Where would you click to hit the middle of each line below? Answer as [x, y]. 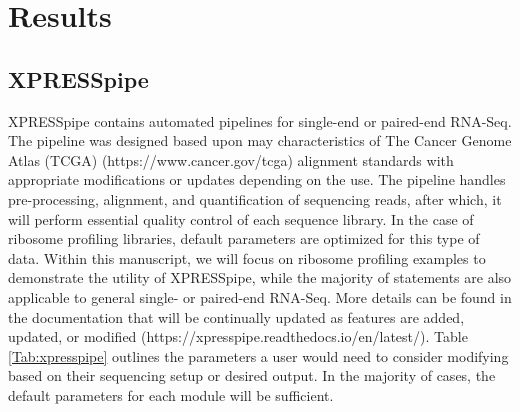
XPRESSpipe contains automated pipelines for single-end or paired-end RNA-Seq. [260, 120]
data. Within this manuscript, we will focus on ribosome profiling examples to [247, 257]
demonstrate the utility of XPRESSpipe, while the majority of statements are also [260, 277]
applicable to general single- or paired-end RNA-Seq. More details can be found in [260, 296]
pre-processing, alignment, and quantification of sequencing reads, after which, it [255, 198]
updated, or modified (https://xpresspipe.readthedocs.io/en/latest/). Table [238, 336]
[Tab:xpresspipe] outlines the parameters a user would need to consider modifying [258, 355]
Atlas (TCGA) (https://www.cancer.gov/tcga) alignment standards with [231, 159]
